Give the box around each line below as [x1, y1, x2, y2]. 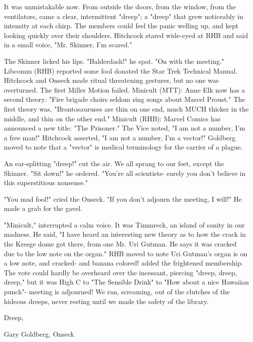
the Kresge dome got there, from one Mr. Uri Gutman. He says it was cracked [4, 239, 237, 249]
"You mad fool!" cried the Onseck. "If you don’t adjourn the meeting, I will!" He [4, 193, 242, 204]
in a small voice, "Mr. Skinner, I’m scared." [4, 39, 132, 50]
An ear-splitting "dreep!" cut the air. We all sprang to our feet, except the [4, 158, 224, 168]
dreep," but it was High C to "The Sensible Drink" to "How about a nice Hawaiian [4, 277, 249, 287]
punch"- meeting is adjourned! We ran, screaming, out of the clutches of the [4, 286, 230, 297]
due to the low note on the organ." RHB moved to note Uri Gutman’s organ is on [4, 248, 248, 258]
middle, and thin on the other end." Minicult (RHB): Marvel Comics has [4, 113, 221, 123]
